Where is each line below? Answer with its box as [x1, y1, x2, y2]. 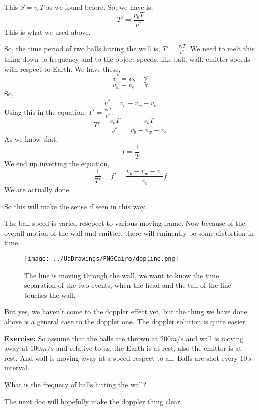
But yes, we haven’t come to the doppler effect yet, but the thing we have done [4, 306, 247, 317]
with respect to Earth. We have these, [4, 63, 121, 74]
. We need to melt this [186, 43, 255, 54]
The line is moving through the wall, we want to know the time [24, 269, 219, 280]
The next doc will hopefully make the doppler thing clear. [4, 396, 182, 406]
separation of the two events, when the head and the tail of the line [24, 280, 231, 290]
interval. [4, 362, 29, 373]
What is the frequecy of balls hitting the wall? [4, 379, 146, 389]
